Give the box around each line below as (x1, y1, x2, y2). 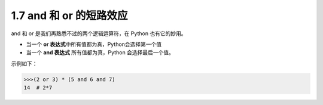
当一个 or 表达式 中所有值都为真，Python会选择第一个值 (26, 41, 162, 48)
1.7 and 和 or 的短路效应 (11, 9, 128, 22)
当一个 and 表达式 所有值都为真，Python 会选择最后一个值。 (26, 49, 175, 56)
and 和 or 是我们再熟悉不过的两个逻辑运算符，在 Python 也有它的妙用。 (11, 30, 187, 37)
